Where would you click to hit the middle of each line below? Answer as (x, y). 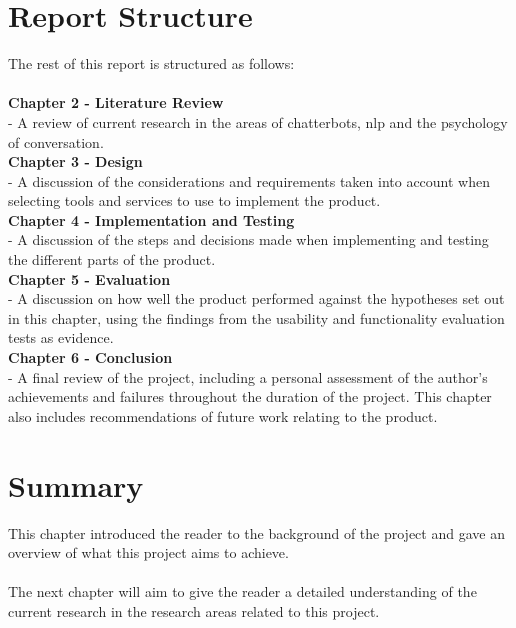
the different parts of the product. (112, 259)
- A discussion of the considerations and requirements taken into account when (249, 180)
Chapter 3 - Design (75, 161)
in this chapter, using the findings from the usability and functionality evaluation (256, 317)
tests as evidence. (61, 337)
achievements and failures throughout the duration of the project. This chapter (250, 396)
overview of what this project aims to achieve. (148, 552)
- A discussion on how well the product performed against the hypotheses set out (256, 298)
